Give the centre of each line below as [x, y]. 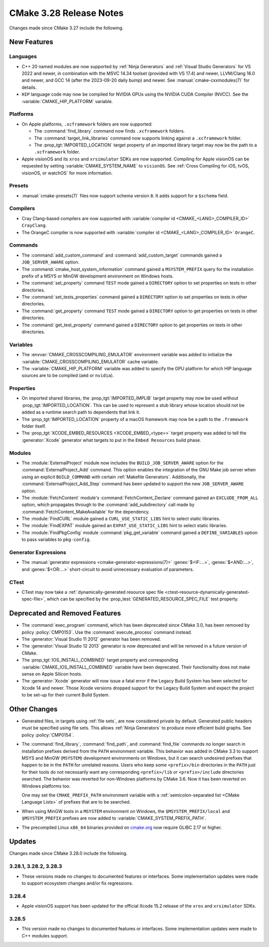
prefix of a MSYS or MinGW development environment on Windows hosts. [98, 276]
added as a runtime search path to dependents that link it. [81, 412]
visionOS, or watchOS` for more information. [67, 173]
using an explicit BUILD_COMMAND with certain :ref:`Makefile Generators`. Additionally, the [113, 477]
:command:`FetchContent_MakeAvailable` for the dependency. [86, 512]
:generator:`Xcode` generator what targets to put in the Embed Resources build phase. [111, 440]
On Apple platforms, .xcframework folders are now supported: [87, 124]
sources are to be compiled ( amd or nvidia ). [68, 376]
